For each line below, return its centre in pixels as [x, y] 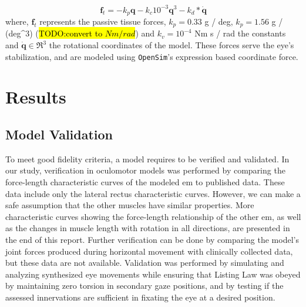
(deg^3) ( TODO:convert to [54, 33]
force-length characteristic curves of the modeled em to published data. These [145, 182]
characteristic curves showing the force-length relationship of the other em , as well [153, 216]
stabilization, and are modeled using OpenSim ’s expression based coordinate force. [152, 56]
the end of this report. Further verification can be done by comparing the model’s [152, 239]
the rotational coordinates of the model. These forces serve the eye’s [172, 45]
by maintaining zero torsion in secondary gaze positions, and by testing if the [144, 286]
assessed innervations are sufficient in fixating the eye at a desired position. [140, 297]
